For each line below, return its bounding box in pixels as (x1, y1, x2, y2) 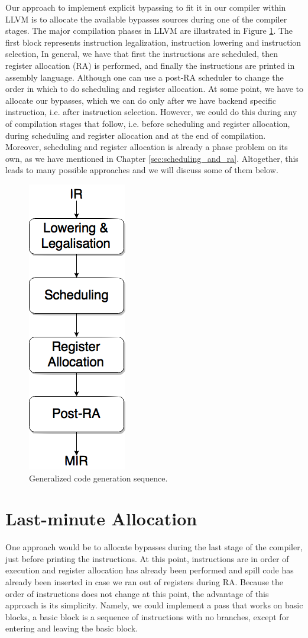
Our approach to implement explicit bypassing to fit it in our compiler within (5, 1, 286, 13)
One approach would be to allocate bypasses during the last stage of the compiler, (5, 541, 303, 553)
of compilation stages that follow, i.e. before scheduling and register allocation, (5, 117, 290, 129)
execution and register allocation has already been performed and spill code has (5, 564, 294, 576)
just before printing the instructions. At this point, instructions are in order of (5, 552, 289, 564)
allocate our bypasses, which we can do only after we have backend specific (5, 94, 277, 106)
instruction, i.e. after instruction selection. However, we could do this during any (5, 106, 297, 118)
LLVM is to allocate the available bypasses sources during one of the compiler (5, 12, 287, 25)
